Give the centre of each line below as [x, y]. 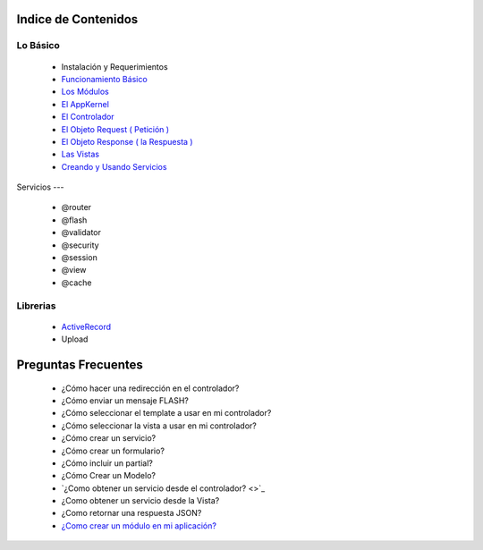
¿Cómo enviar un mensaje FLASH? [125, 400]
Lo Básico [38, 46]
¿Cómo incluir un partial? [107, 463]
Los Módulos [85, 92]
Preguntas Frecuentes [80, 364]
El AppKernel [85, 104]
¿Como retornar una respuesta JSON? [131, 513]
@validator [81, 233]
